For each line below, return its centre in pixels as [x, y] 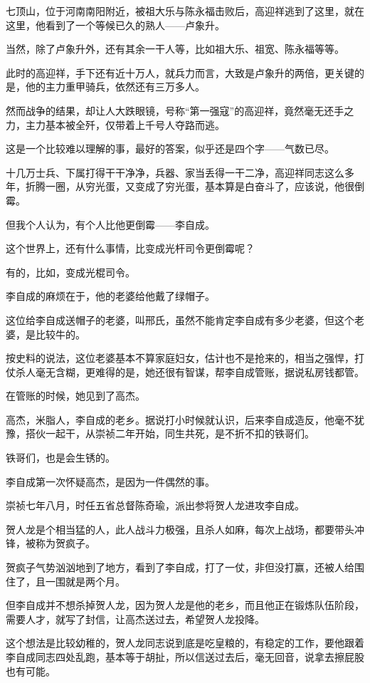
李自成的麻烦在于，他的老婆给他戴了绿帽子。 [110, 296]
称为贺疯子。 [65, 543]
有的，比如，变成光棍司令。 [70, 272]
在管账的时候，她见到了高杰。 [75, 396]
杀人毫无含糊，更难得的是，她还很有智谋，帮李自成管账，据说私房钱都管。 [190, 371]
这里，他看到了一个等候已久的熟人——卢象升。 [115, 25]
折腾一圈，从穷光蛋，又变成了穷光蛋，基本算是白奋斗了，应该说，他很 [190, 186]
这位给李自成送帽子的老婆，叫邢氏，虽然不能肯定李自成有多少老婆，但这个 [180, 319]
